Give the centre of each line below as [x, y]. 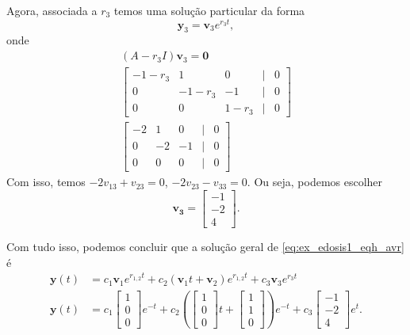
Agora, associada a [52, 10]
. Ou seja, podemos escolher [315, 182]
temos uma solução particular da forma [209, 10]
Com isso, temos [46, 182]
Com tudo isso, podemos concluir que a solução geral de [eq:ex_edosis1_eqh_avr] [205, 247]
